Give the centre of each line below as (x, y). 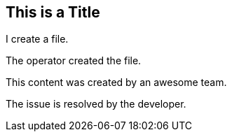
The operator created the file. (74, 61)
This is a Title (53, 12)
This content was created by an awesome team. (116, 82)
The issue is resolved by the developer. (96, 104)
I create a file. (37, 39)
